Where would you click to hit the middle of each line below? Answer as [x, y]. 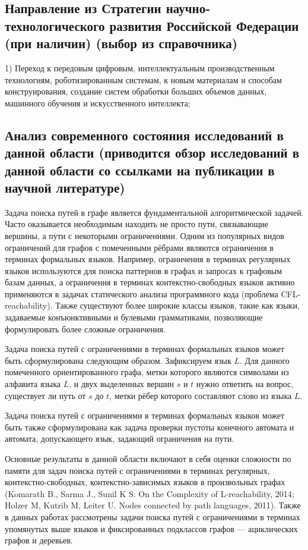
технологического [55, 25]
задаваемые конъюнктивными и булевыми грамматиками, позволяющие [134, 317]
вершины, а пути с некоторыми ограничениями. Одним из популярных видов [145, 235]
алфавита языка [33, 384]
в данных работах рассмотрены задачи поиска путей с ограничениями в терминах [153, 516]
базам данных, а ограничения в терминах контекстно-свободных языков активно [150, 282]
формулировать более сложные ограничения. [85, 329]
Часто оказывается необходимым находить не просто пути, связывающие [136, 224]
